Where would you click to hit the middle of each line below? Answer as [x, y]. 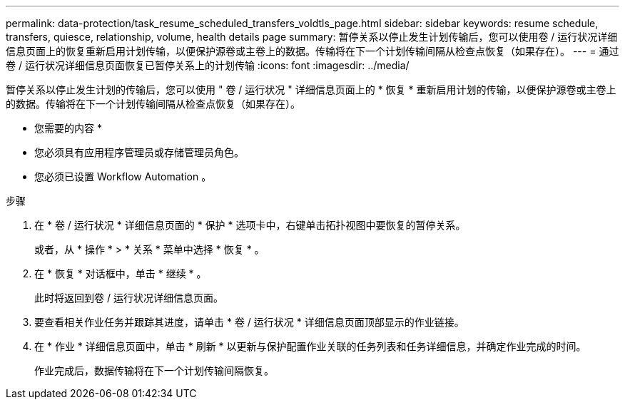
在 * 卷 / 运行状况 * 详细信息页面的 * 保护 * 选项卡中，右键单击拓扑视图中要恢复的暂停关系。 [250, 225]
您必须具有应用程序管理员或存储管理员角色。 [139, 152]
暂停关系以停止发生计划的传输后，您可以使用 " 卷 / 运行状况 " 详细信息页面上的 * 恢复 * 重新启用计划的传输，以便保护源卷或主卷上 [311, 89]
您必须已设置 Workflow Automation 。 [123, 176]
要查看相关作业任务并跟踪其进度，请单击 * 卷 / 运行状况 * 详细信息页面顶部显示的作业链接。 [249, 322]
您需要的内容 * [68, 128]
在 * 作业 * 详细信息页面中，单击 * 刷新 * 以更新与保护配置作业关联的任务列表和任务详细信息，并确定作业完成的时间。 [310, 346]
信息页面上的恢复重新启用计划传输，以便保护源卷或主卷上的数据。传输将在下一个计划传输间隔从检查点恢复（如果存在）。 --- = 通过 [312, 51]
